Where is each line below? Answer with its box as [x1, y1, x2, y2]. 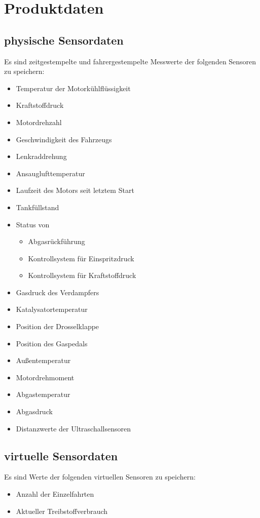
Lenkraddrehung [16, 151, 67, 162]
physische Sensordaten [4, 32, 124, 48]
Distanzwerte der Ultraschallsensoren [16, 423, 131, 433]
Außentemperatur [16, 355, 71, 366]
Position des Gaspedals [16, 338, 88, 348]
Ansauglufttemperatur [16, 168, 85, 178]
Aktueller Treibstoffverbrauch [16, 505, 108, 516]
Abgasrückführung [28, 236, 85, 247]
